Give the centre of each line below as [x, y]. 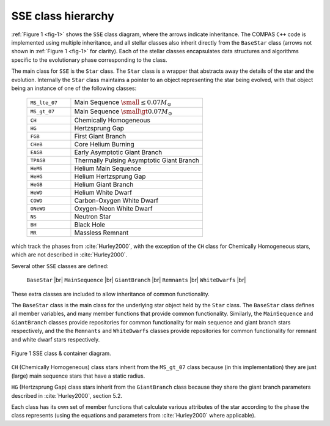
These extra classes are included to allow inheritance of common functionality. [111, 294]
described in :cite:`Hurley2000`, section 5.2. [67, 395]
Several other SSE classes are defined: [60, 266]
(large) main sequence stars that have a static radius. [78, 376]
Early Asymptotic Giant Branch [118, 152]
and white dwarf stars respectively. [56, 339]
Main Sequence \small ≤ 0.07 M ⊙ [123, 103]
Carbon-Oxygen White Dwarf [116, 201]
